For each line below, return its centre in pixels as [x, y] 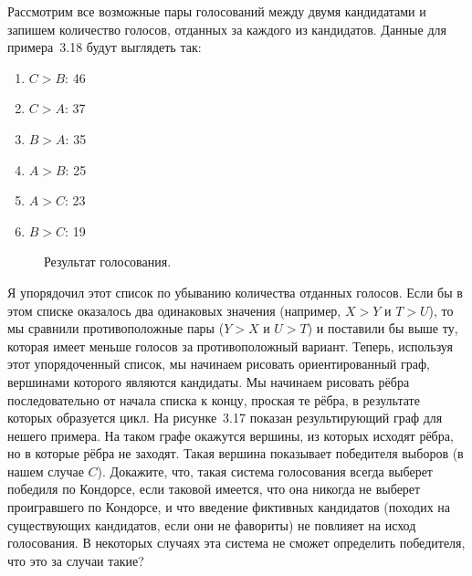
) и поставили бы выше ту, [383, 328]
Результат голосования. [108, 262]
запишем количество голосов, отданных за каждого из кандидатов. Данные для [227, 29]
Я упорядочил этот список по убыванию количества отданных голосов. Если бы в [235, 292]
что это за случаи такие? [76, 560]
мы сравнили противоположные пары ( [116, 328]
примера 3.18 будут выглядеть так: [105, 47]
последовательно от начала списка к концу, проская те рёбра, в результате [214, 399]
